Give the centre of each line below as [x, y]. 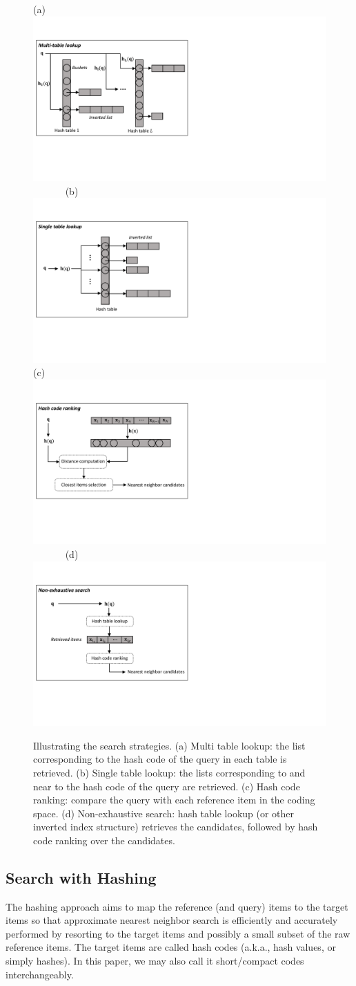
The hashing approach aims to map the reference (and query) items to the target [177, 906]
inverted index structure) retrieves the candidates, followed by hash [176, 827]
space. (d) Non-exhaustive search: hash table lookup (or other [164, 813]
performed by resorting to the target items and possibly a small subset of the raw [178, 933]
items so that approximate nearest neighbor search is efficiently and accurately [172, 920]
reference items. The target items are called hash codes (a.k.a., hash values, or [171, 947]
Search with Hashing [81, 877]
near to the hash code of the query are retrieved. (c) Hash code [167, 786]
